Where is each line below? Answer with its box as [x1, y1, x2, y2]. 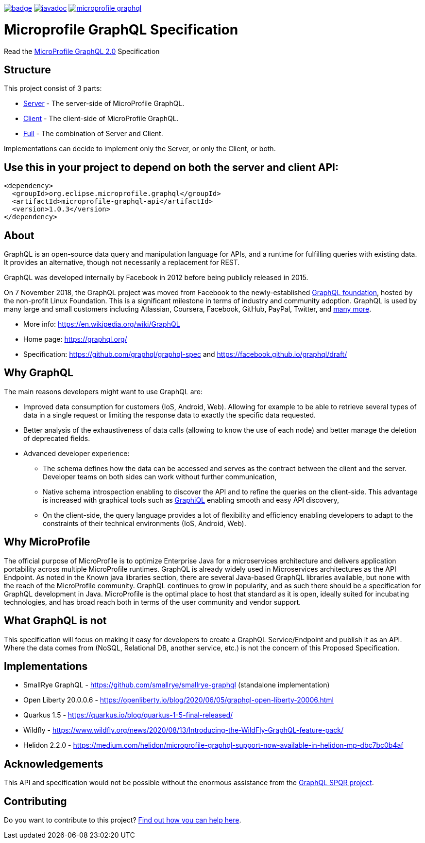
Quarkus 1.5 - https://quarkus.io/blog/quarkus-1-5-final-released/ [23, 711, 233, 720]
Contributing [4, 795, 67, 808]
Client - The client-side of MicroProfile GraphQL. [23, 114, 179, 123]
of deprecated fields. [23, 434, 90, 442]
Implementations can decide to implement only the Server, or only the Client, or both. [4, 144, 276, 153]
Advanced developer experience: [23, 449, 130, 457]
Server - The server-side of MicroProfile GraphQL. [23, 99, 185, 108]
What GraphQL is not [4, 615, 107, 627]
